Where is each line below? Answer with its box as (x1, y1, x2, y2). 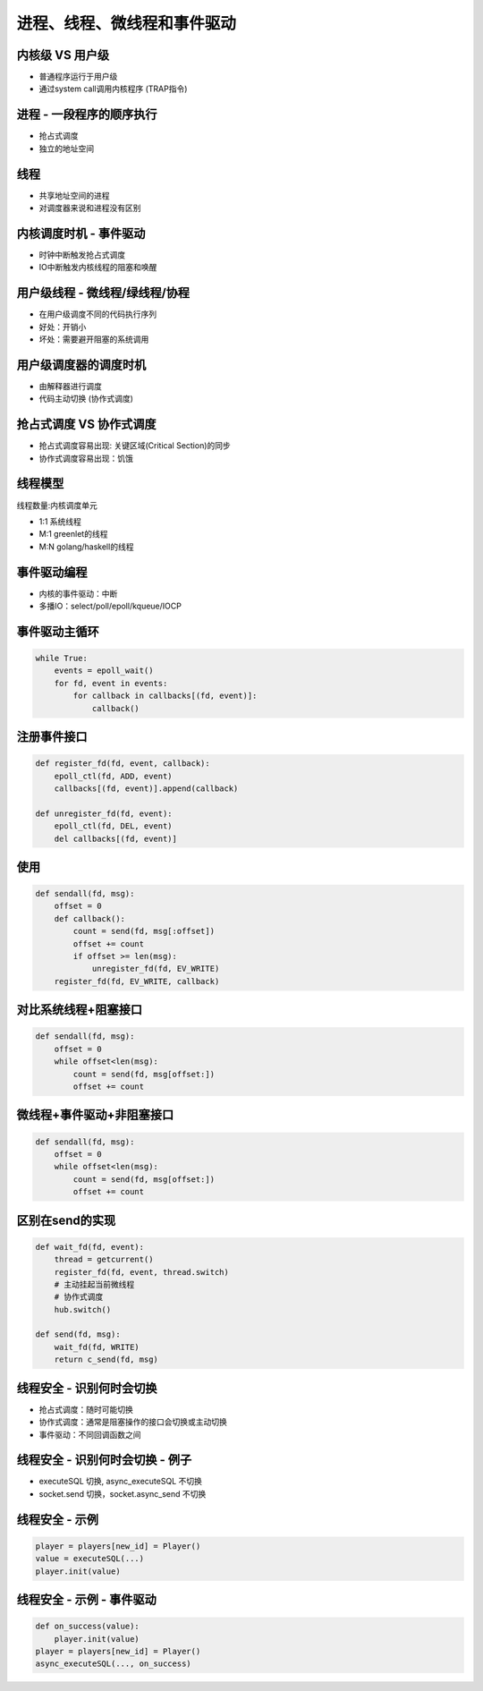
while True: (35, 653, 89, 663)
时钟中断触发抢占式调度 (38, 249, 125, 259)
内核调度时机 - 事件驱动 (16, 225, 146, 241)
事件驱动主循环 (16, 624, 99, 639)
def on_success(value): (35, 1621, 140, 1632)
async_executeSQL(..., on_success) (35, 1659, 191, 1669)
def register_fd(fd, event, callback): (35, 759, 210, 769)
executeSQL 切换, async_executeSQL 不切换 (38, 1476, 203, 1487)
